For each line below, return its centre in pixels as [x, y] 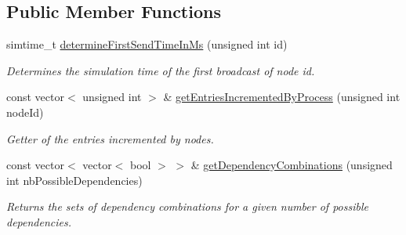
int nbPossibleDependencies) [74, 180]
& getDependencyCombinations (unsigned [292, 165]
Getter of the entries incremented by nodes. [110, 138]
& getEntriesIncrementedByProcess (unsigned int [282, 97]
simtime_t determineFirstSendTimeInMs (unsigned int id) [147, 44]
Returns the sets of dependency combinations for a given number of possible [187, 206]
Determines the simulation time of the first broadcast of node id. [161, 70]
